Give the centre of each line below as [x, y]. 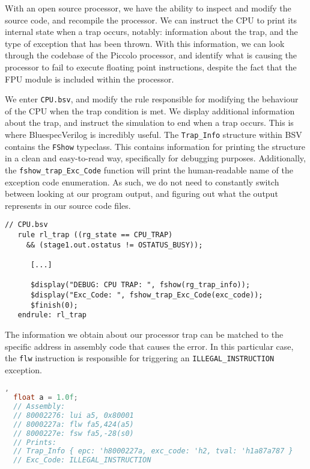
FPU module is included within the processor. [90, 79]
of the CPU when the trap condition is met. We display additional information [150, 110]
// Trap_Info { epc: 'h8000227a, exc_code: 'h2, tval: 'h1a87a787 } [153, 451]
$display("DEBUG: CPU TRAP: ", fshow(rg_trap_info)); [140, 285]
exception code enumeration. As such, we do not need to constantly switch [142, 182]
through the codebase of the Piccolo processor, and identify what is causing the [151, 55]
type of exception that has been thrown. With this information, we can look [145, 43]
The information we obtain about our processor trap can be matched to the [144, 334]
